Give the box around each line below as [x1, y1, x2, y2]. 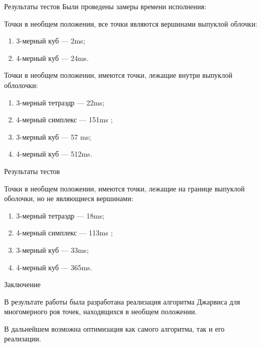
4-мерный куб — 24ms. [16, 52, 89, 63]
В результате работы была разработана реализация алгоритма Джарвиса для [4, 296, 240, 307]
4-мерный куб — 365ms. [16, 262, 92, 272]
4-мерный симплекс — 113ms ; [16, 227, 113, 238]
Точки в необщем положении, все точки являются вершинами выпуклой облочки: [4, 18, 257, 29]
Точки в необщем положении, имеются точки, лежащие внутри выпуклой [4, 70, 232, 80]
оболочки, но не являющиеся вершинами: [4, 193, 133, 204]
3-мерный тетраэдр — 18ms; [16, 210, 105, 221]
